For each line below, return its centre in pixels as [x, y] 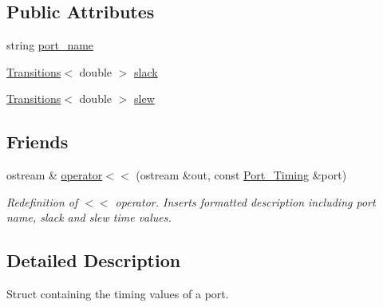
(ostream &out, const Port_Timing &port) [241, 175]
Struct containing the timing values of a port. [118, 294]
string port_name [50, 45]
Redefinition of [42, 201]
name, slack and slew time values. [89, 217]
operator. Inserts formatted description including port [245, 201]
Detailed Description [94, 260]
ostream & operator [55, 175]
